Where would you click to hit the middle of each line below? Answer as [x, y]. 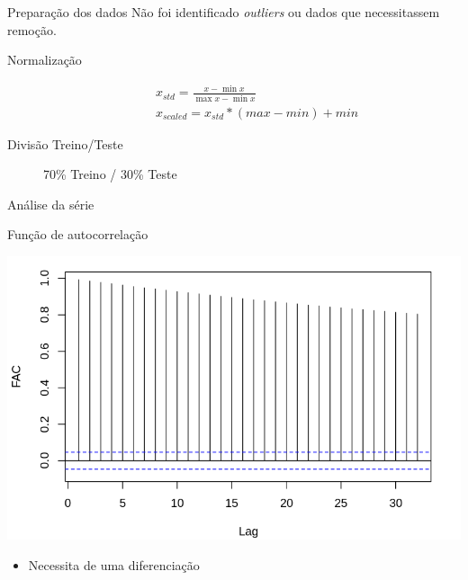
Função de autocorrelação [78, 234]
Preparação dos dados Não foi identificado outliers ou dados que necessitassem [224, 12]
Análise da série [51, 204]
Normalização [45, 60]
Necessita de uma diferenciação [114, 564]
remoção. [32, 29]
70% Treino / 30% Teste [110, 174]
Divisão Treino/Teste [65, 143]
